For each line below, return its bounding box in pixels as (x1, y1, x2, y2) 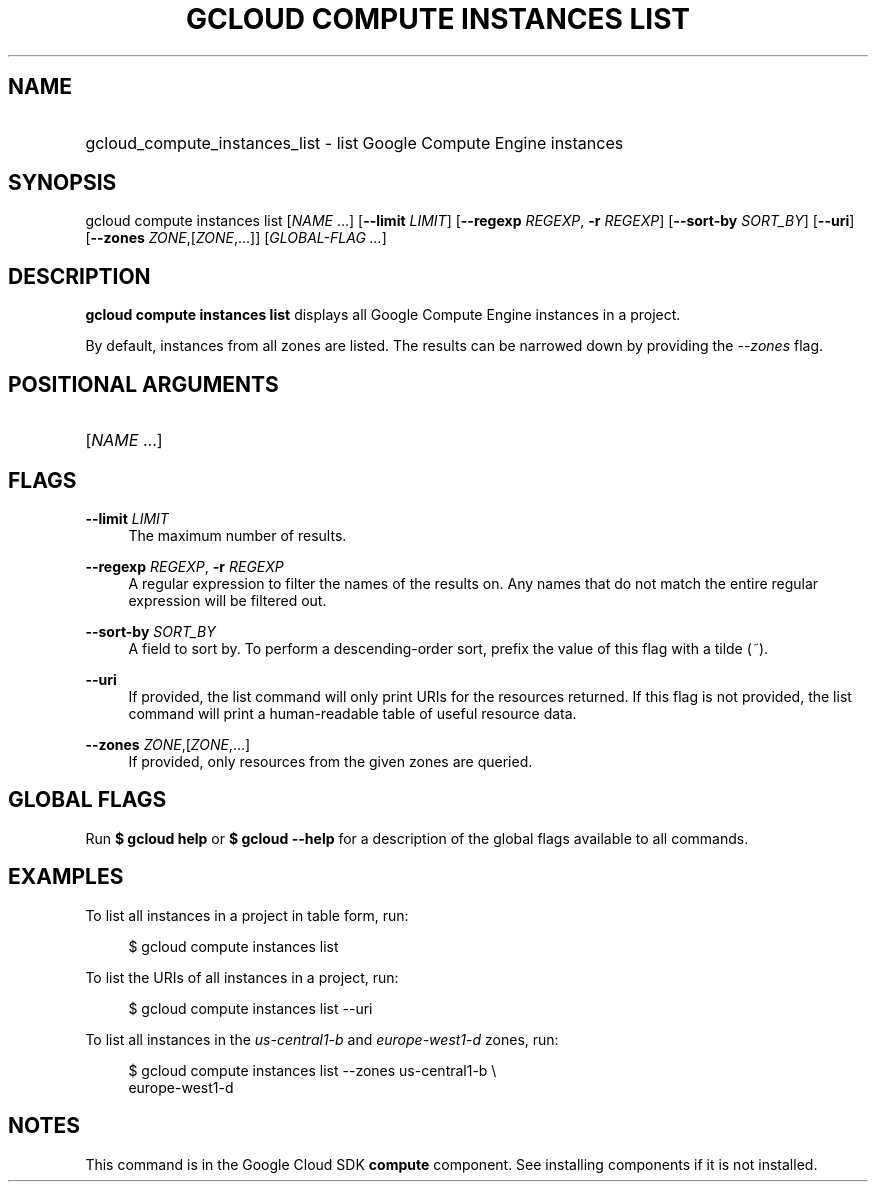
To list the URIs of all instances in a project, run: (85, 968, 399, 986)
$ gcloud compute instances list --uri (128, 999, 373, 1017)
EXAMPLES (8, 864, 124, 890)
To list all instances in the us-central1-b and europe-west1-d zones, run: (85, 1030, 559, 1048)
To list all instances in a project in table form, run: (85, 906, 409, 924)
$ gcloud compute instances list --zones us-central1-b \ (128, 1061, 497, 1079)
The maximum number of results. (128, 526, 347, 544)
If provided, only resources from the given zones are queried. (128, 752, 533, 770)
